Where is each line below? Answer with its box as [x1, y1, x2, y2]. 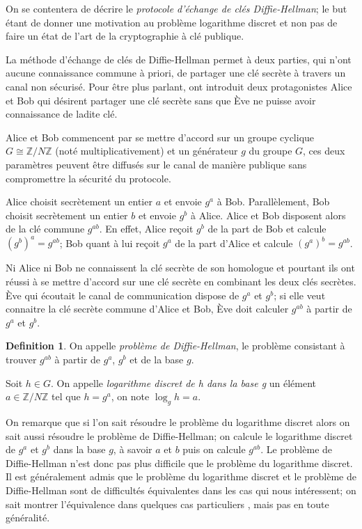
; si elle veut [274, 287, 326, 302]
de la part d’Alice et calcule [175, 235, 293, 250]
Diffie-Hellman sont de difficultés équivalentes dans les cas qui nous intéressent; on [6, 482, 356, 497]
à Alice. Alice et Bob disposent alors [190, 207, 346, 222]
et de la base [129, 352, 184, 366]
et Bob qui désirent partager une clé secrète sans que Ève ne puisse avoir [6, 93, 316, 107]
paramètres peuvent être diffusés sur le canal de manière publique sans [6, 157, 307, 171]
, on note [111, 389, 150, 404]
